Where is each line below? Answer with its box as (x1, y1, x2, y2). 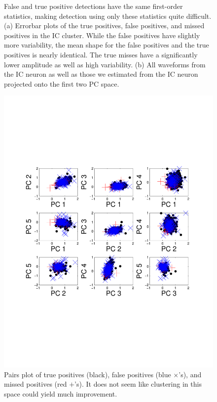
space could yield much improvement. (4, 389, 117, 399)
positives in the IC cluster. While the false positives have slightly (4, 30, 200, 40)
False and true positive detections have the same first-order (4, 1, 183, 11)
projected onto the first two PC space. (4, 78, 119, 89)
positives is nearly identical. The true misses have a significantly (4, 49, 198, 59)
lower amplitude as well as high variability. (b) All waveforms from (4, 59, 206, 69)
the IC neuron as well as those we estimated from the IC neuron (4, 69, 198, 79)
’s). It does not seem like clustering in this (74, 379, 202, 389)
